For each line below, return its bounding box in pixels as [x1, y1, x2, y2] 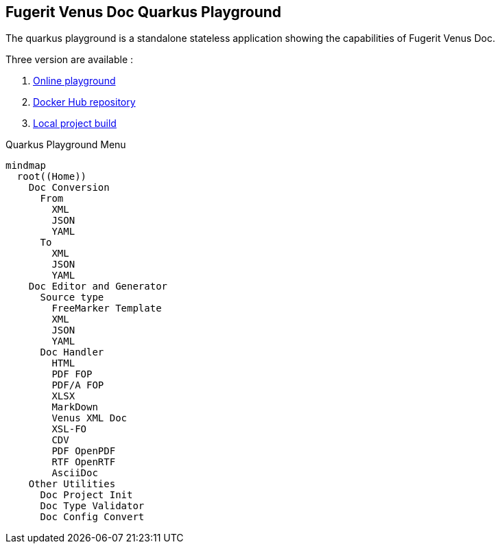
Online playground [33, 75, 116, 87]
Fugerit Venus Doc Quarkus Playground [5, 3, 282, 21]
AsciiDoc [51, 467, 98, 479]
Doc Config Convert [40, 511, 145, 523]
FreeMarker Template [51, 303, 162, 314]
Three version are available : [5, 54, 134, 66]
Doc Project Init [40, 489, 133, 501]
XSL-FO [51, 423, 87, 435]
